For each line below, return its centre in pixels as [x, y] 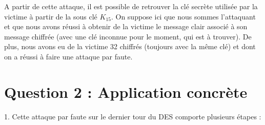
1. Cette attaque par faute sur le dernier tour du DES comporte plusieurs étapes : [133, 116]
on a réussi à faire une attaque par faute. [68, 56]
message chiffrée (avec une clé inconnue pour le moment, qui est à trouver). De [128, 36]
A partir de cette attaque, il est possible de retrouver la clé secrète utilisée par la [131, 6]
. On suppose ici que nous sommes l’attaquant [183, 16]
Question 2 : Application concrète [126, 91]
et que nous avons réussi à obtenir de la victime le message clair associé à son [126, 26]
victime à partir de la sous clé [51, 16]
